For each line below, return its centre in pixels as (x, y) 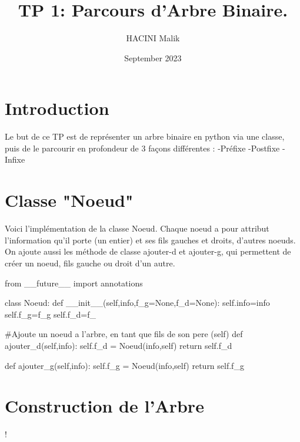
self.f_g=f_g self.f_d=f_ (50, 314)
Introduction (57, 108)
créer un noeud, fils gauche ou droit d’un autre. (90, 263)
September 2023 (153, 57)
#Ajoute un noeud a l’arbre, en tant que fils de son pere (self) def (124, 334)
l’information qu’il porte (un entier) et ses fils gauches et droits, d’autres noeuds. (150, 240)
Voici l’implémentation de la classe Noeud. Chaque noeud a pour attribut (137, 228)
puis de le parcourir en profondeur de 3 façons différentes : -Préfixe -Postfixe (142, 148)
